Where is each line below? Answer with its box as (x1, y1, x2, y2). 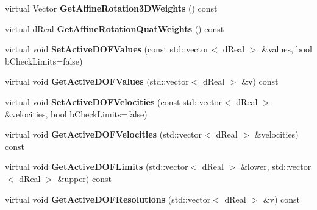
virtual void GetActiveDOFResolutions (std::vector (5, 192, 211, 205)
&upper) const (57, 172, 112, 184)
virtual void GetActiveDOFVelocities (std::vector (5, 128, 202, 141)
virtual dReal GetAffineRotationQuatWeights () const (5, 22, 224, 35)
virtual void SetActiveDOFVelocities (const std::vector (5, 95, 222, 108)
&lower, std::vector (240, 160, 312, 173)
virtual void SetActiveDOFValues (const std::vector (5, 43, 209, 55)
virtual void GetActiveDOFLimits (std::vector (5, 160, 188, 173)
